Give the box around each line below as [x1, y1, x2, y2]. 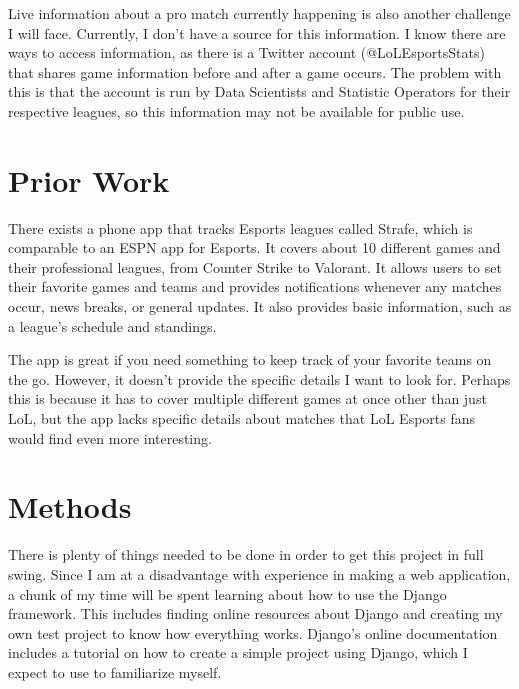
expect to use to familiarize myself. [8, 661, 222, 682]
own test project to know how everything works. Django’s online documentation [8, 622, 498, 643]
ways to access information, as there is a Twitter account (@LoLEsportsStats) [8, 42, 485, 63]
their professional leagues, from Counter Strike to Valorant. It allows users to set [8, 256, 502, 277]
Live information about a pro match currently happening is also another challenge [8, 3, 511, 23]
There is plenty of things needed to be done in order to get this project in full [8, 544, 484, 565]
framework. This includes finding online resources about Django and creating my [8, 603, 503, 624]
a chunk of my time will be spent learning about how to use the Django [8, 583, 447, 604]
